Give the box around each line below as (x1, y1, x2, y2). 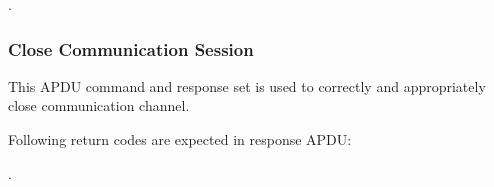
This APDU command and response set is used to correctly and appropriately (8, 75, 486, 96)
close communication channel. (8, 95, 190, 116)
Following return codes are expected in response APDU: (8, 129, 352, 149)
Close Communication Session (8, 36, 254, 61)
